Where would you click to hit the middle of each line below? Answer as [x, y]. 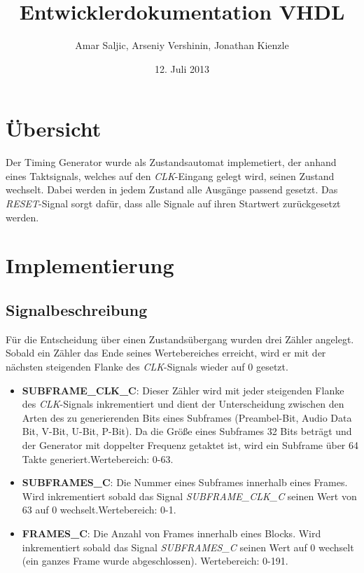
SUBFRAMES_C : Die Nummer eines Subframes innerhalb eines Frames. [185, 482]
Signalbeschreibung [77, 309]
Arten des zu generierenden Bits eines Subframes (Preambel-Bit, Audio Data [187, 417]
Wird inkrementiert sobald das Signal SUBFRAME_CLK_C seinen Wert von [189, 496]
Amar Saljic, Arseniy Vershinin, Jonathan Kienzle [182, 45]
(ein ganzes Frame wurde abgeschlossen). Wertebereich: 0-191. [155, 561]
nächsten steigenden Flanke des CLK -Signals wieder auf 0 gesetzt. [147, 366]
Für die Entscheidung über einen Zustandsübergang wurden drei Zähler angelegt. [180, 339]
